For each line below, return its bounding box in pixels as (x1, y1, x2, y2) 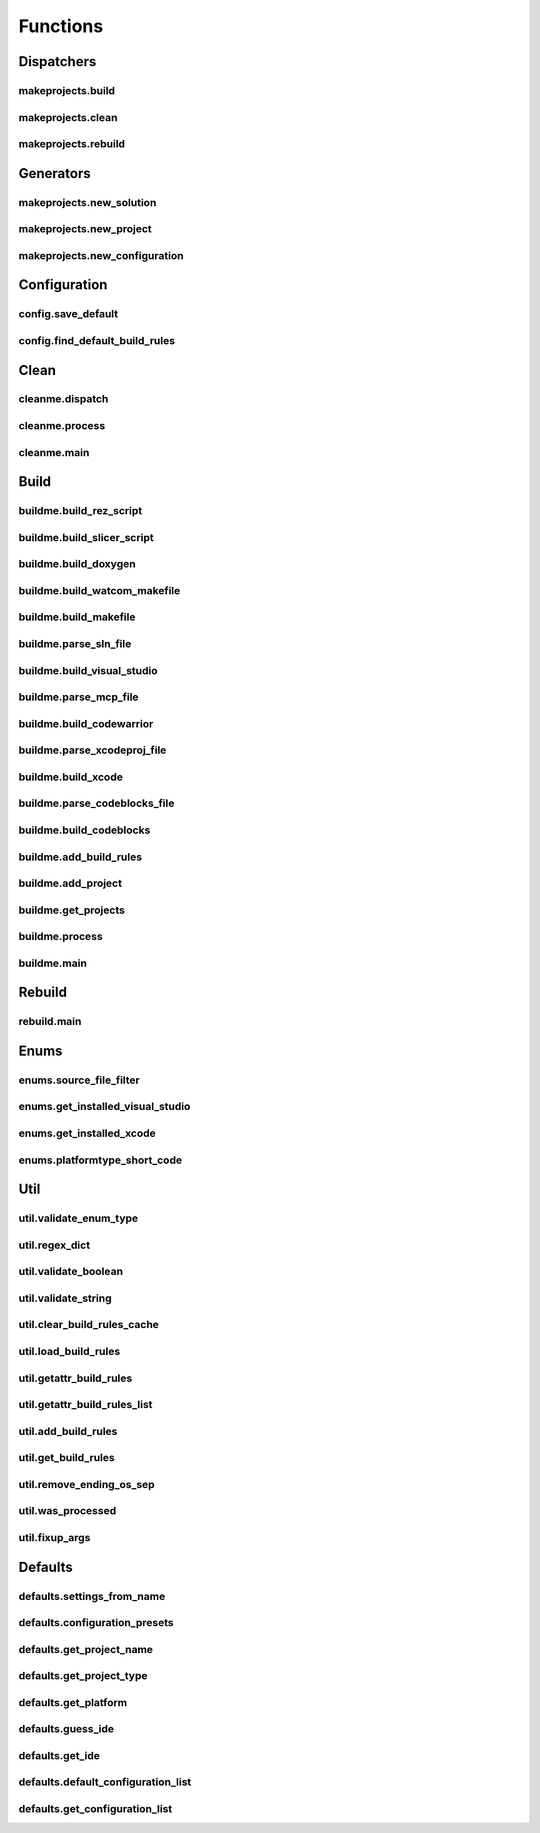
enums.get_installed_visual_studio (18, 1100, 191, 1114)
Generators (18, 165, 91, 182)
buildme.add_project (18, 876, 122, 890)
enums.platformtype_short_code (18, 1153, 183, 1167)
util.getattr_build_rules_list (18, 1398, 153, 1412)
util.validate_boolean (18, 1265, 124, 1279)
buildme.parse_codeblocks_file (18, 796, 175, 810)
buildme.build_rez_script (18, 504, 143, 518)
